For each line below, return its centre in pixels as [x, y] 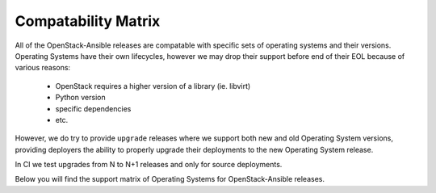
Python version [80, 98]
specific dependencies [93, 108]
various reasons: [43, 68]
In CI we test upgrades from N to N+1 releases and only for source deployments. [149, 165]
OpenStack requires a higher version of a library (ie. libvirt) [153, 86]
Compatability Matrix [88, 21]
